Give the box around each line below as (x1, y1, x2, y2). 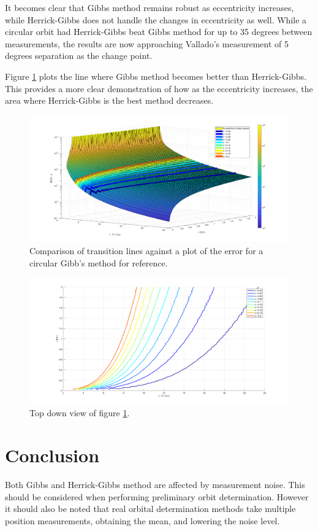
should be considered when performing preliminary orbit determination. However (5, 490, 309, 503)
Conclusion (5, 443, 100, 468)
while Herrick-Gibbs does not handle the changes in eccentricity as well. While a (5, 13, 307, 26)
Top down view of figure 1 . (29, 406, 130, 419)
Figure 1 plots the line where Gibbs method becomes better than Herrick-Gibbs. (5, 69, 307, 82)
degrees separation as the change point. (5, 49, 153, 62)
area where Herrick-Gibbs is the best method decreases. (5, 94, 214, 107)
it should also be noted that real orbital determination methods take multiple (5, 502, 296, 515)
